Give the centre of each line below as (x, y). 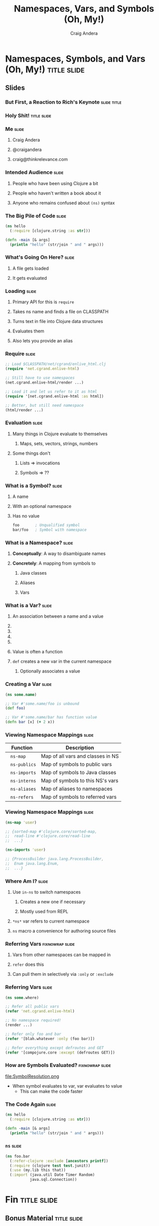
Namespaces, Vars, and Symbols (84, 9)
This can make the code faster (51, 1091)
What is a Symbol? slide (34, 485)
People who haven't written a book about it (57, 193)
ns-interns (23, 781)
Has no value (26, 516)
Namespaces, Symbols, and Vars (75, 59)
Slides (15, 88)
